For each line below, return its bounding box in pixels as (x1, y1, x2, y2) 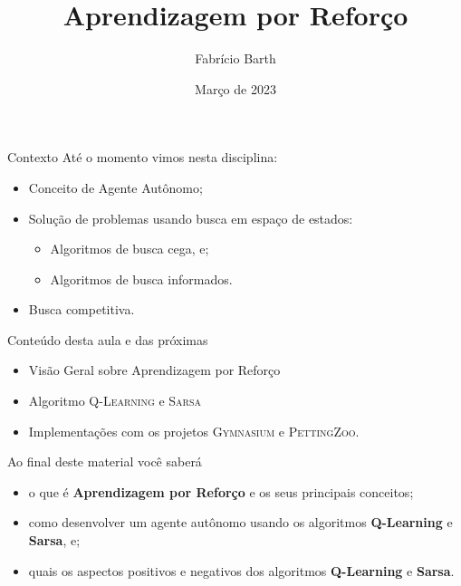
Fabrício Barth (195, 49, 276, 68)
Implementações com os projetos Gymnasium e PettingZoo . (28, 421, 360, 440)
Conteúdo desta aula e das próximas (7, 330, 208, 349)
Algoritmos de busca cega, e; (50, 239, 209, 258)
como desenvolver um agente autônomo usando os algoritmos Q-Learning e (28, 513, 453, 532)
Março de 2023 (195, 79, 276, 98)
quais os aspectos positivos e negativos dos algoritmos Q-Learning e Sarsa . (28, 561, 455, 580)
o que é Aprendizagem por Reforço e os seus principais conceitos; (28, 482, 414, 501)
